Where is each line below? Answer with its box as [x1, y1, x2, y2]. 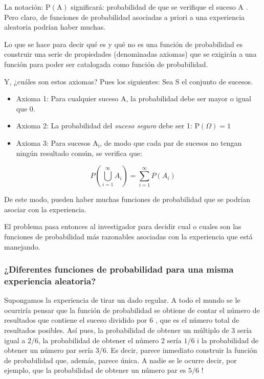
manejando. [4, 241, 40, 252]
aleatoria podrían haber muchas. [4, 21, 106, 32]
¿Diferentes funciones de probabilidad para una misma [4, 263, 234, 276]
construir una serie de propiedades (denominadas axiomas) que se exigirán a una [4, 49, 257, 59]
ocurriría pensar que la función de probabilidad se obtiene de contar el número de [4, 304, 260, 315]
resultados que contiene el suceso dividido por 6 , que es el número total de [4, 315, 239, 325]
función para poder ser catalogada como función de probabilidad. [4, 58, 208, 69]
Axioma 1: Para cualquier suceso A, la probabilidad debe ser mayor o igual [16, 93, 251, 104]
